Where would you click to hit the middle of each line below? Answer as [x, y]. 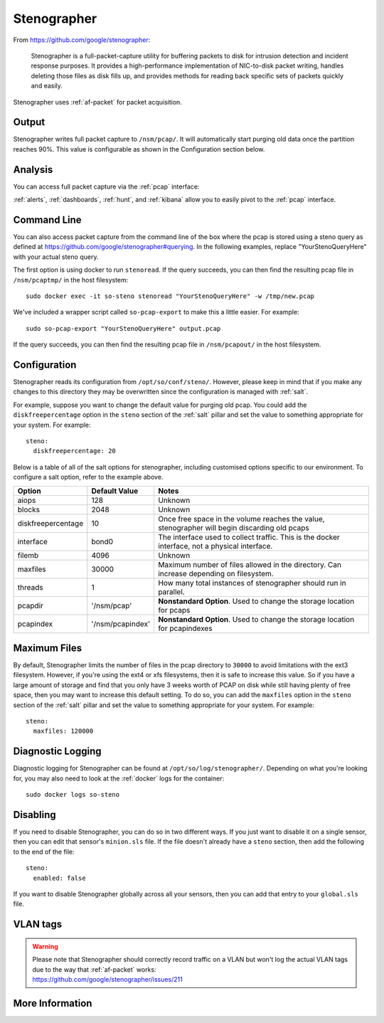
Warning [45, 946]
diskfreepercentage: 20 [75, 451]
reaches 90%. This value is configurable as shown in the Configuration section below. [139, 149]
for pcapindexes [185, 628]
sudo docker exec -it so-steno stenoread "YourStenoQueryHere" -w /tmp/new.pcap [170, 296]
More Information [53, 1003]
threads [30, 587]
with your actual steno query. [56, 257]
